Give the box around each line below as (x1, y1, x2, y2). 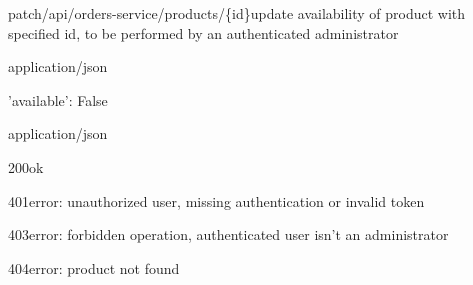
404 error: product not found (8, 257, 180, 278)
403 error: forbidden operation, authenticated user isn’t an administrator (8, 224, 449, 245)
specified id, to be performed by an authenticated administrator (8, 22, 399, 43)
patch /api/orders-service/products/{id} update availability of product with (8, 3, 466, 23)
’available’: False (8, 89, 108, 110)
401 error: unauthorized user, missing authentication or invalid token (8, 190, 425, 211)
